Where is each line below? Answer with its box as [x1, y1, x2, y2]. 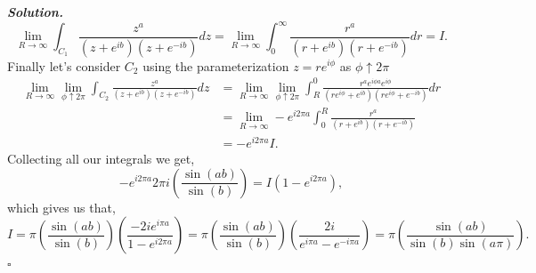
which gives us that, [7, 197, 116, 216]
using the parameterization [142, 56, 289, 75]
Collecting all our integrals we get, [7, 149, 195, 167]
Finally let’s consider [7, 56, 121, 75]
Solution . [7, 3, 63, 20]
